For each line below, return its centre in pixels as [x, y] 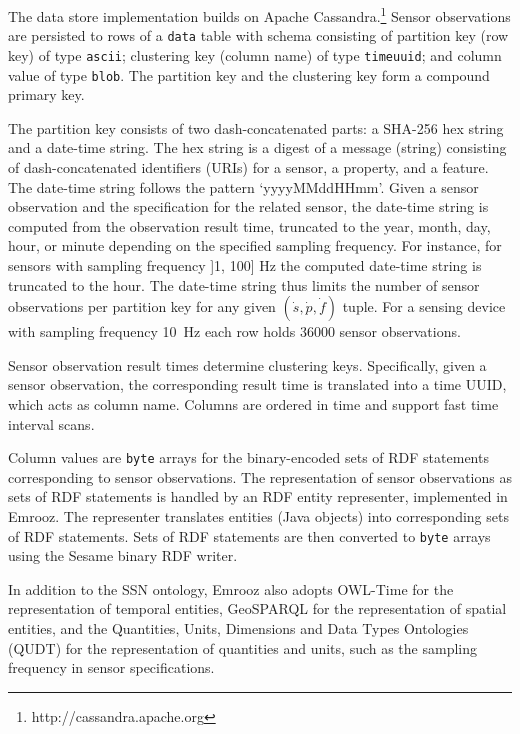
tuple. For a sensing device [424, 306]
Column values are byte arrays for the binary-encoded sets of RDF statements [248, 457]
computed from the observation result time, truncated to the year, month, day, [249, 225]
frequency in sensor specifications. [111, 667]
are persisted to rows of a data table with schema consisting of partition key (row [258, 35]
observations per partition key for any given [142, 306]
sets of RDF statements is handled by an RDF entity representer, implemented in [258, 496]
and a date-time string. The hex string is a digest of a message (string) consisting [257, 147]
